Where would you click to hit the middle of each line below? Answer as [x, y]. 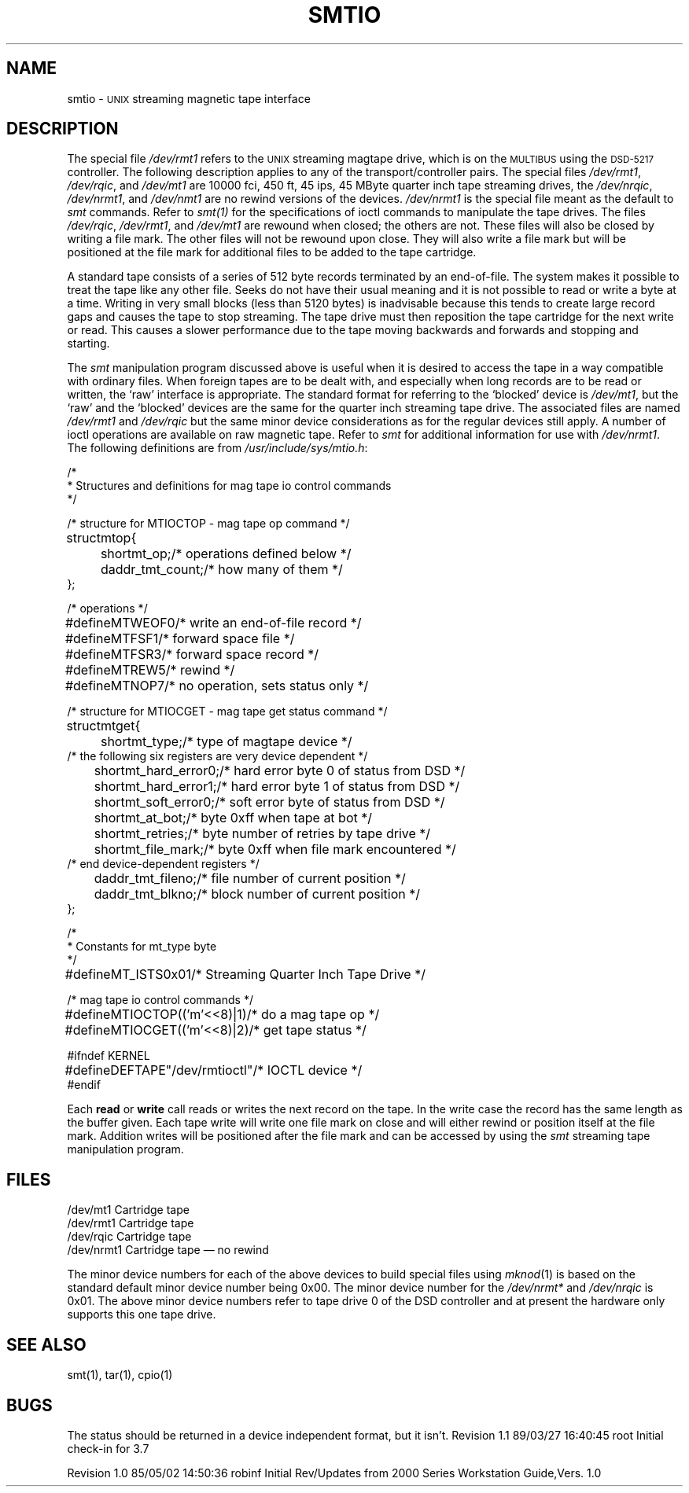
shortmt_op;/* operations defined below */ [226, 554]
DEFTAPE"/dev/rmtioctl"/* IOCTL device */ [236, 1070]
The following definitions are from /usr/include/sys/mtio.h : [217, 448]
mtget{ [120, 726]
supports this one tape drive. [142, 1315]
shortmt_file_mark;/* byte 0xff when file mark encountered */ [275, 849]
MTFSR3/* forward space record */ [215, 655]
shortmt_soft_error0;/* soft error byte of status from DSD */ [269, 802]
